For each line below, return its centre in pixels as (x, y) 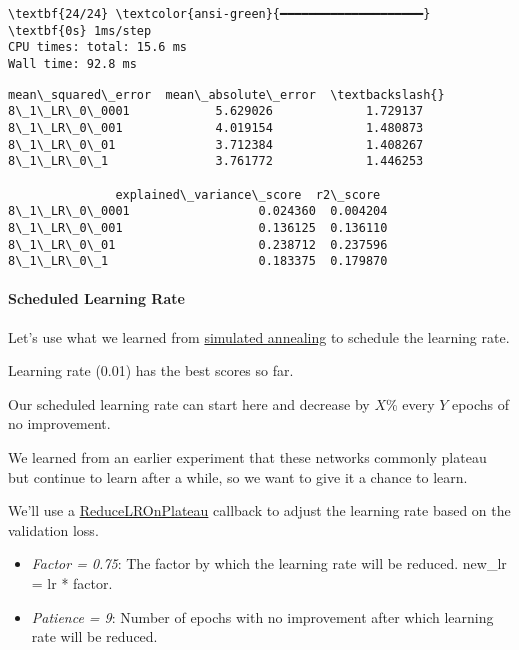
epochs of (480, 403)
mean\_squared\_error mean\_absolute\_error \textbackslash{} (226, 94)
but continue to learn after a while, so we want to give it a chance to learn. (238, 476)
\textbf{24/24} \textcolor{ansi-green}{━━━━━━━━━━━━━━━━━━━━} (219, 14)
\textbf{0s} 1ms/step (80, 30)
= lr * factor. (72, 582)
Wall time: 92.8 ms (72, 63)
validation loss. (53, 529)
